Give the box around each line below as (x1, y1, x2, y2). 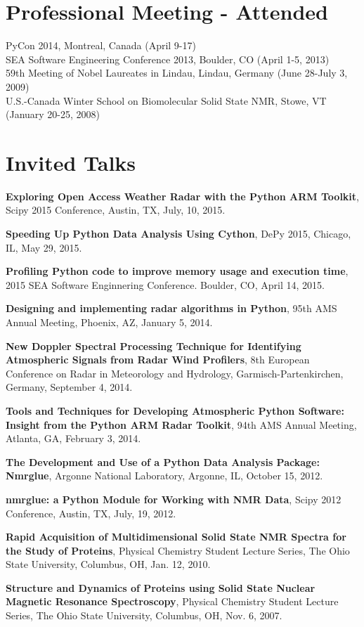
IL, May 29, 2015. (6, 240, 82, 254)
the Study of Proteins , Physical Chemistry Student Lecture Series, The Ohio (6, 543, 350, 557)
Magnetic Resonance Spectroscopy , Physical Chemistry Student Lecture (6, 594, 339, 609)
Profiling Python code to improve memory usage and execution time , (6, 264, 349, 278)
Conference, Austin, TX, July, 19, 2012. (6, 505, 176, 520)
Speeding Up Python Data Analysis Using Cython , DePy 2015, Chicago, (6, 226, 351, 240)
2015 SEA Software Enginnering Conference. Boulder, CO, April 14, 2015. (6, 277, 325, 292)
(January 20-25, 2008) (6, 107, 100, 122)
